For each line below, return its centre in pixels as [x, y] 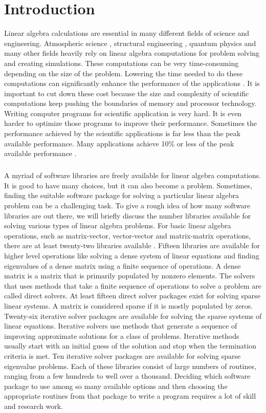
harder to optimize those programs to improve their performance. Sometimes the [131, 123]
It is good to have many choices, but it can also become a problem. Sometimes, [128, 185]
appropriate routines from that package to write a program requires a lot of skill [130, 396]
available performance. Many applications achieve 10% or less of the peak [119, 143]
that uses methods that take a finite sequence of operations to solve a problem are [133, 285]
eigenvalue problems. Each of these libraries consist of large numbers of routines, [130, 366]
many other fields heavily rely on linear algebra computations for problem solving [132, 53]
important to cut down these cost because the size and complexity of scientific [127, 93]
